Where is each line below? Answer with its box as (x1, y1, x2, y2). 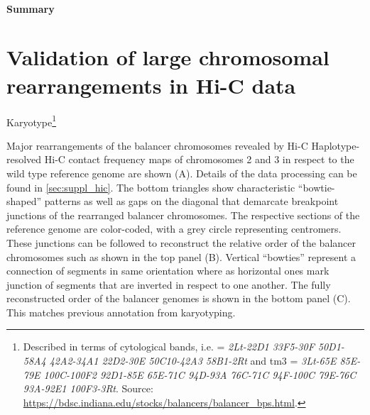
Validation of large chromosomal (6, 43, 330, 72)
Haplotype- (311, 138, 360, 153)
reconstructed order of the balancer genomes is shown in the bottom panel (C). (6, 291, 351, 306)
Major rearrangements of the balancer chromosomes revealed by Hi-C (6, 138, 308, 153)
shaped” (6, 194, 42, 209)
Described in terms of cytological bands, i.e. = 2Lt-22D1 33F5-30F (23, 339, 315, 354)
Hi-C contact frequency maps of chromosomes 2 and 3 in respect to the (44, 152, 354, 167)
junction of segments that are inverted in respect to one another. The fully (6, 277, 331, 292)
